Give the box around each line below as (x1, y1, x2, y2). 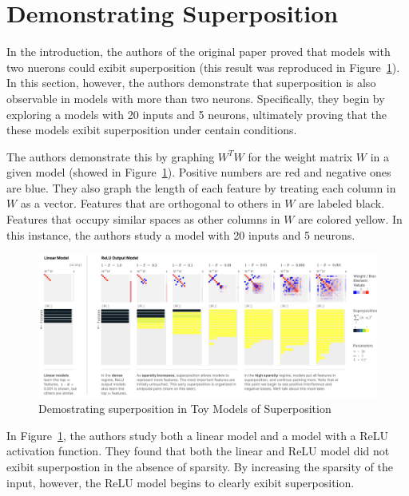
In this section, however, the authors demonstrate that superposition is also (6, 74, 376, 91)
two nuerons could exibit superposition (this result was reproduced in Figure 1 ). (6, 58, 400, 75)
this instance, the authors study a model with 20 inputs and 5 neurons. (6, 226, 355, 243)
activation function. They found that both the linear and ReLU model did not (6, 442, 390, 459)
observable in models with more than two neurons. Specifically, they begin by (6, 89, 385, 106)
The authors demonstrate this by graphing (6, 148, 215, 165)
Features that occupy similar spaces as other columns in (6, 211, 280, 228)
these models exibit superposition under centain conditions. (6, 121, 297, 138)
